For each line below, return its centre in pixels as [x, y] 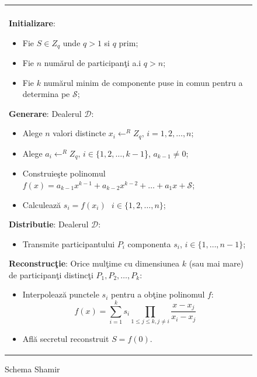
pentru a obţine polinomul [158, 294]
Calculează [42, 204]
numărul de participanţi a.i [93, 63]
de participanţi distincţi [51, 274]
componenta [149, 243]
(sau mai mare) [216, 263]
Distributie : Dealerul [49, 224]
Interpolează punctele [61, 294]
